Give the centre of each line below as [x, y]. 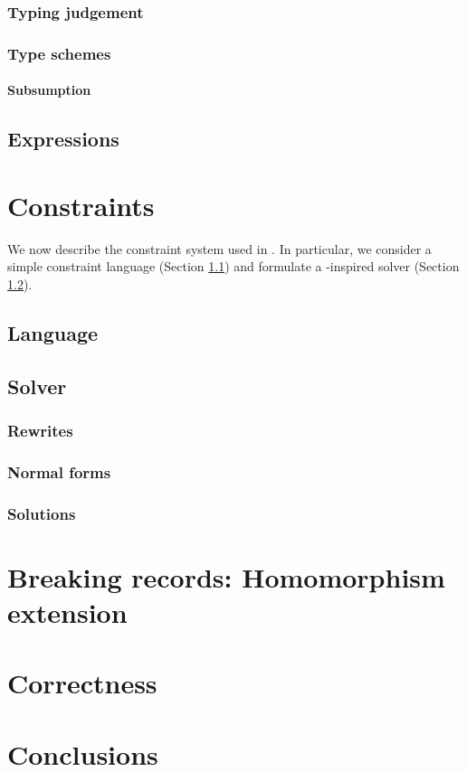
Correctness [82, 683]
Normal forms [59, 471]
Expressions [63, 139]
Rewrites [40, 431]
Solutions [42, 513]
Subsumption [49, 90]
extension [67, 612]
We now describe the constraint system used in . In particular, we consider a [219, 248]
